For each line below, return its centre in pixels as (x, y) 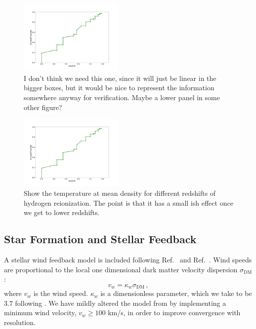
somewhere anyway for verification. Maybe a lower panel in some (122, 97)
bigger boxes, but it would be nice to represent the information (119, 88)
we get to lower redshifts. (62, 212)
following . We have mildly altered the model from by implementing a (121, 303)
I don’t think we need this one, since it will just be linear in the (120, 78)
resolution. (20, 322)
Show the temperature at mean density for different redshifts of (120, 193)
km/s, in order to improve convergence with (174, 312)
